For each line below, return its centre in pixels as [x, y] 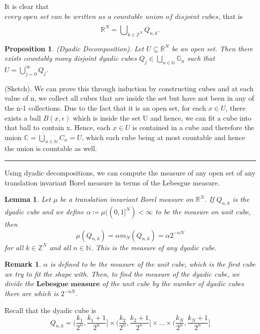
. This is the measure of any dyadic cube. [154, 247]
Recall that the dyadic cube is [50, 310]
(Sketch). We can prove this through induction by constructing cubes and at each [129, 88]
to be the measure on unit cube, [203, 212]
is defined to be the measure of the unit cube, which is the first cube [153, 264]
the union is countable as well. [51, 148]
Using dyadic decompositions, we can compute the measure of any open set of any [130, 173]
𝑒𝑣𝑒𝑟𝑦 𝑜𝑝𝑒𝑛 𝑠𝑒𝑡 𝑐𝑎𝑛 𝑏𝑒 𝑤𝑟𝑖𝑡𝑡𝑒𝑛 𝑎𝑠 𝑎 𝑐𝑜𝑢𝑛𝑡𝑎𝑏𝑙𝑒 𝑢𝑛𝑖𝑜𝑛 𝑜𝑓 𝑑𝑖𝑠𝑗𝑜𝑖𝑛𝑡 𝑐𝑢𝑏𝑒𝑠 [112, 17]
